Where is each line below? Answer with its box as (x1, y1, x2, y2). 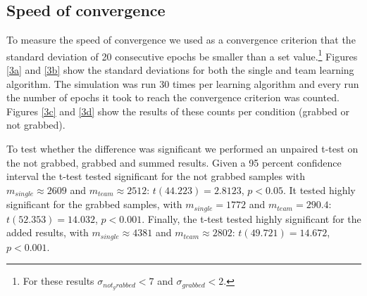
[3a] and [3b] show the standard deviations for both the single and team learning (6, 63, 354, 77)
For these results (23, 274, 94, 288)
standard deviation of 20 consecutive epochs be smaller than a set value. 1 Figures (6, 46, 358, 63)
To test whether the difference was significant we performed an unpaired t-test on (6, 141, 359, 156)
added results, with (6, 225, 89, 240)
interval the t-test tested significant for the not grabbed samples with (6, 169, 305, 184)
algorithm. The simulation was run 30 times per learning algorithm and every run (6, 76, 359, 91)
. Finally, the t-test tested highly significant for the (142, 211, 361, 226)
